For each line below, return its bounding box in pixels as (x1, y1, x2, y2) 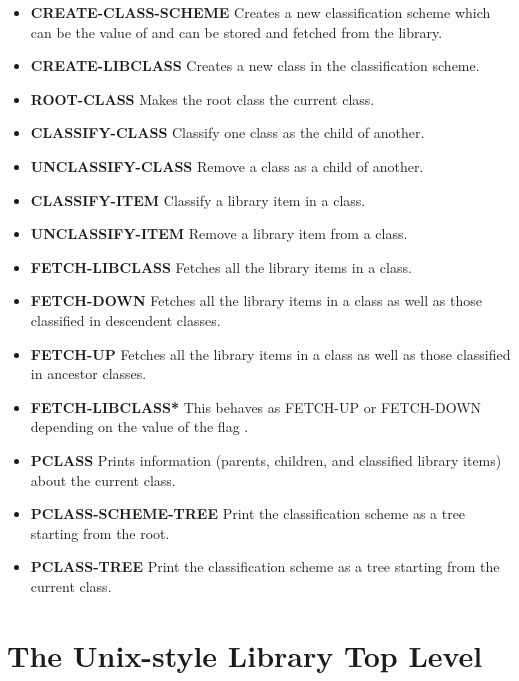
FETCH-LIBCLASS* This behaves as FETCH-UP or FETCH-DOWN (30, 396, 482, 417)
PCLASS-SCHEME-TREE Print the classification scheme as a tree (30, 503, 466, 524)
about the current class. (30, 469, 176, 490)
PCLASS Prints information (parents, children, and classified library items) (30, 449, 502, 470)
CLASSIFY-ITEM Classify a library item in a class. (30, 189, 366, 210)
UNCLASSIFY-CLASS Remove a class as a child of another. (30, 155, 424, 176)
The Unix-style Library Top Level (7, 634, 483, 675)
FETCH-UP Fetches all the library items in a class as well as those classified (30, 343, 511, 364)
